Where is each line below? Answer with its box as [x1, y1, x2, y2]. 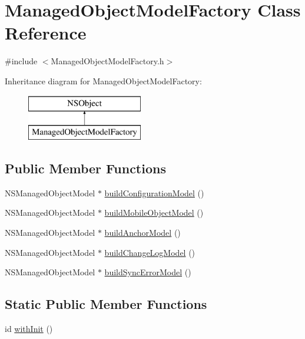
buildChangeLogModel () [104, 246, 195, 258]
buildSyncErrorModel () [104, 266, 191, 278]
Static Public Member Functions [5, 295, 207, 313]
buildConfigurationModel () [104, 186, 204, 199]
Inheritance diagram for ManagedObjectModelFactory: [5, 74, 202, 87]
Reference [5, 21, 87, 45]
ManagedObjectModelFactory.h [51, 55, 164, 67]
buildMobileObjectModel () [104, 206, 204, 219]
